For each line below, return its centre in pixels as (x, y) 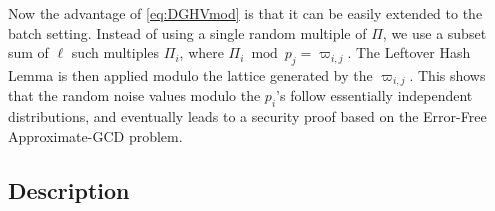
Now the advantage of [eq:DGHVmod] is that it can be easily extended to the (245, 13)
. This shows (447, 74)
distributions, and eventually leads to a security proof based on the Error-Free (247, 116)
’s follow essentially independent (374, 95)
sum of (28, 52)
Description (69, 189)
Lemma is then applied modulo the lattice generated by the (190, 74)
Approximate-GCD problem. (95, 135)
